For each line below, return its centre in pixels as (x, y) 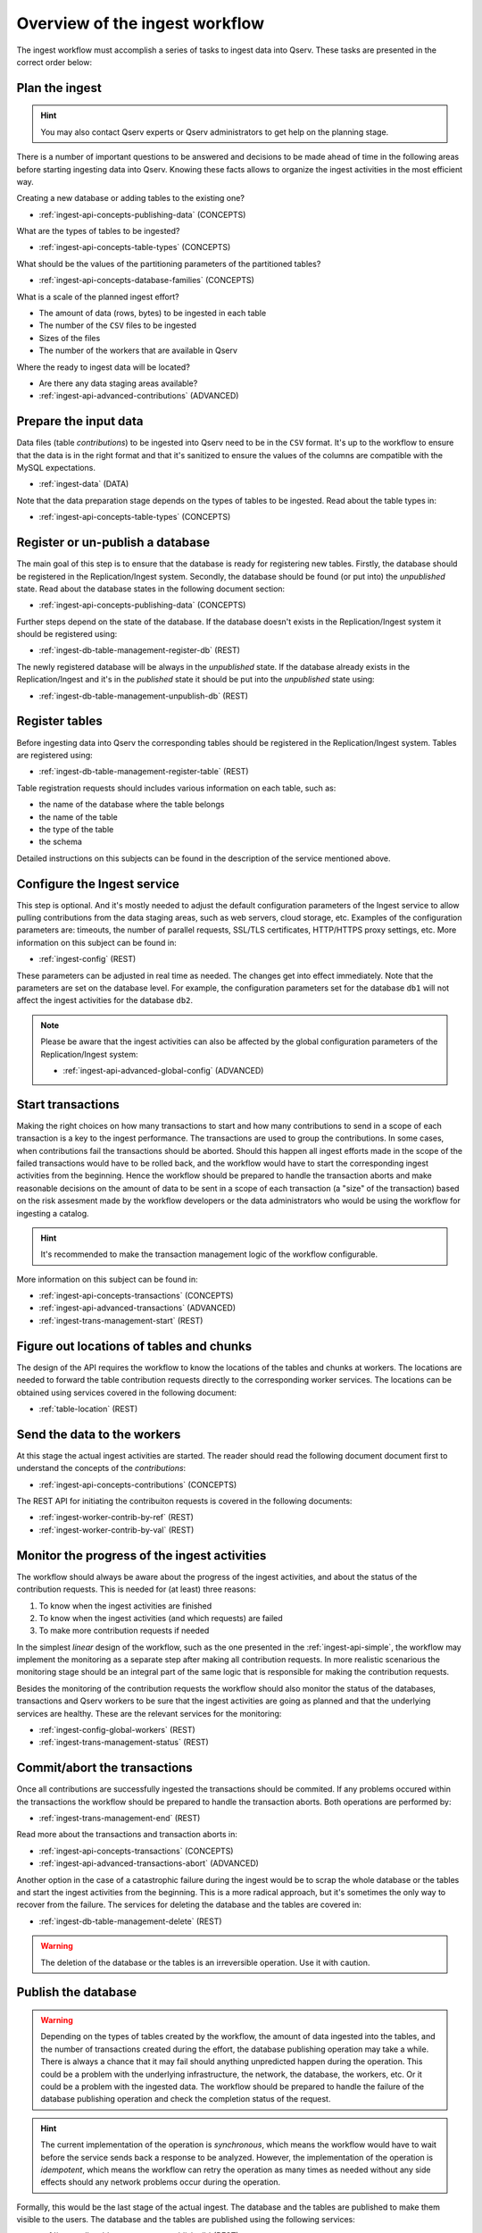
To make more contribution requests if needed (124, 1631)
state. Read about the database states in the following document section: (151, 589)
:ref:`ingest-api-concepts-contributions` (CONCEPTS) (138, 1484)
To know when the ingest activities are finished (125, 1606)
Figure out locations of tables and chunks (134, 1346)
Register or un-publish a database (113, 543)
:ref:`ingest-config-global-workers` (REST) (117, 1730)
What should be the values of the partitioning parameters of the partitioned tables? (169, 263)
